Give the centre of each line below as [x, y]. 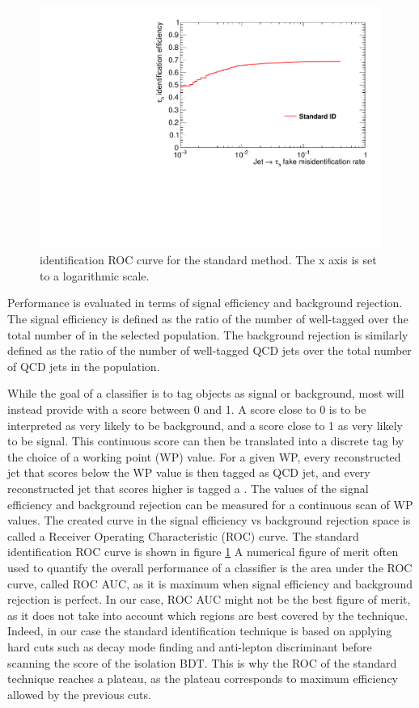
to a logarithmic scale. [95, 275]
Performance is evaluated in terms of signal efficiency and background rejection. [205, 303]
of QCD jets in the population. [84, 366]
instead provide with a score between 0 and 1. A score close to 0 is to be [187, 409]
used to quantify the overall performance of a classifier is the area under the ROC [210, 567]
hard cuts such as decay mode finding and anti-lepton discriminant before [190, 646]
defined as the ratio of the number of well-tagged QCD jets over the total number [209, 350]
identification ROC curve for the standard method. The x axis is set [208, 260]
